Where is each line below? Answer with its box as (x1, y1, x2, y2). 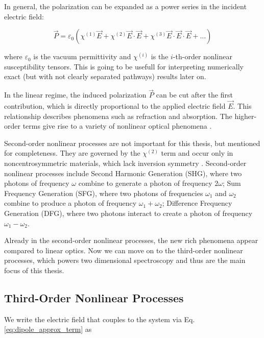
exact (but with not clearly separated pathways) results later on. (4, 71, 206, 82)
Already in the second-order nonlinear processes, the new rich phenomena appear (4, 235, 258, 246)
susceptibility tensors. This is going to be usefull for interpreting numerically (4, 61, 244, 71)
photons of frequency (4, 178, 69, 188)
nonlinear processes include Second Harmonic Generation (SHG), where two (4, 167, 242, 178)
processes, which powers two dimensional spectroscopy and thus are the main (4, 255, 246, 265)
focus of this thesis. (4, 264, 64, 275)
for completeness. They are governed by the (4, 148, 140, 158)
